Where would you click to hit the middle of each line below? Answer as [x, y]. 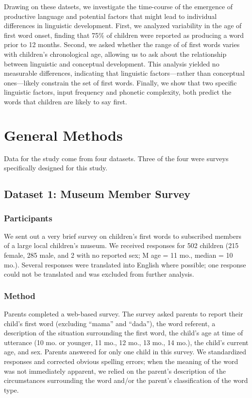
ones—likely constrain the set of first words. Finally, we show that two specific [120, 82]
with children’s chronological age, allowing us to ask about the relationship [115, 54]
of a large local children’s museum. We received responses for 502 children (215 [121, 245]
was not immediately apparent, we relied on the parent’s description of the [115, 371]
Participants [28, 218]
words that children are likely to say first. [66, 101]
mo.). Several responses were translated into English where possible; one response [125, 264]
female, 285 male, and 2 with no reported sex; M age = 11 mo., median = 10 [118, 255]
